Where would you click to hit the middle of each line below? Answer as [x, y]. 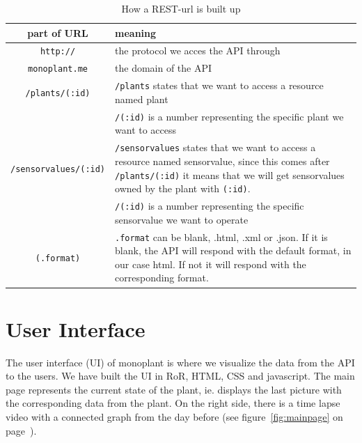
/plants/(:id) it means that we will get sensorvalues [230, 174]
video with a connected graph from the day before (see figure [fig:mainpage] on [174, 417]
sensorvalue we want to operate [182, 219]
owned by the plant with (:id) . [183, 188]
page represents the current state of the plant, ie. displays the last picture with [174, 389]
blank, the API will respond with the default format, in [233, 250]
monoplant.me [58, 69]
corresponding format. [162, 278]
